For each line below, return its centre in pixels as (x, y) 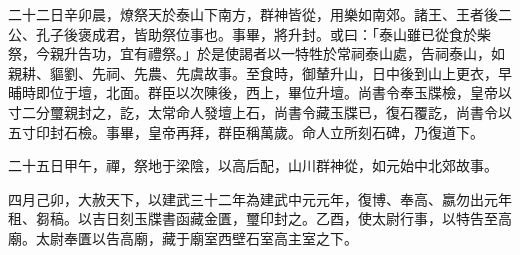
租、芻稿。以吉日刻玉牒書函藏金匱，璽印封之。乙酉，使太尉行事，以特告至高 (260, 218)
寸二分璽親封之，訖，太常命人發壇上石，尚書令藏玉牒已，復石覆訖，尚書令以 (260, 111)
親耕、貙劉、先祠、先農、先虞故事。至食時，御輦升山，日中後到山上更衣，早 (260, 72)
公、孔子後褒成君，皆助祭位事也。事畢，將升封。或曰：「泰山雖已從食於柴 (249, 33)
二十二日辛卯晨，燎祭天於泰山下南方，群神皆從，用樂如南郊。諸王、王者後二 (260, 14)
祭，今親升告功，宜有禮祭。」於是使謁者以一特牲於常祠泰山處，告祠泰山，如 (256, 53)
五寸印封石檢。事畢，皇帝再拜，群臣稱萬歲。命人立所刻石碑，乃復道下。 (246, 131)
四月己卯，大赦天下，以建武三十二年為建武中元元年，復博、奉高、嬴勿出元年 (260, 198)
